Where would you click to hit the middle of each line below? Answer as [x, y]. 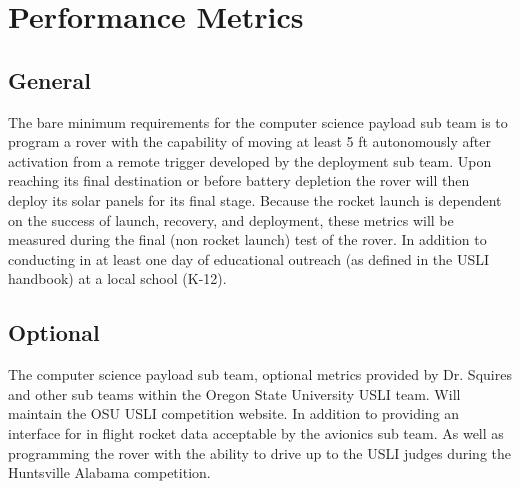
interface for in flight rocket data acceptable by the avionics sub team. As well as [256, 432]
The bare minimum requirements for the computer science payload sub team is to [258, 121]
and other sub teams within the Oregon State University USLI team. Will [234, 393]
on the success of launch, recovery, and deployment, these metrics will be [231, 219]
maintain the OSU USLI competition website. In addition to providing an [234, 413]
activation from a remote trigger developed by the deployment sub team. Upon [250, 160]
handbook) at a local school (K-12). [117, 278]
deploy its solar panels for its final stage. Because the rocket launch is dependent [255, 199]
